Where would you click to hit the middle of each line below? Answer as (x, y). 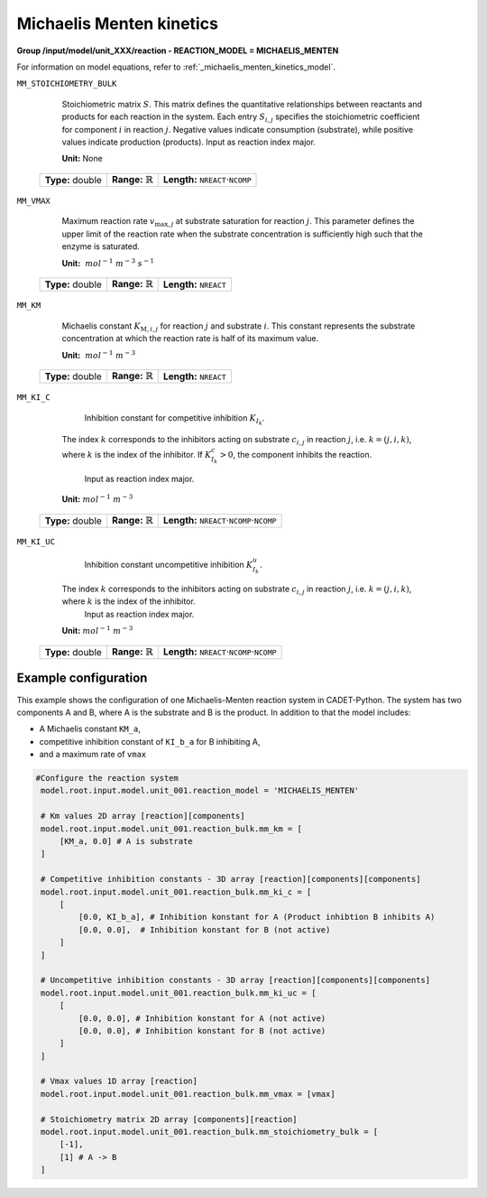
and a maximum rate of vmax (93, 755)
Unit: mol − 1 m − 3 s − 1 (108, 262)
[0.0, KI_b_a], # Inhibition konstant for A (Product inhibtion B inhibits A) (257, 917)
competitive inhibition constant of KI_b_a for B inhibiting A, (150, 741)
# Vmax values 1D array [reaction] (119, 1081)
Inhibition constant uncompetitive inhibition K (169, 565)
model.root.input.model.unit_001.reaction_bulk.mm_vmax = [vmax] (188, 1094)
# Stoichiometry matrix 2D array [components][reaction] (169, 1119)
